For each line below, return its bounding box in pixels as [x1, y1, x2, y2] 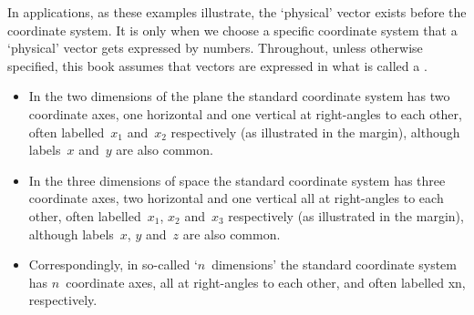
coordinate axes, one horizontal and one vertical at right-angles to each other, [28, 104, 462, 123]
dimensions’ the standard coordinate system [211, 255, 457, 274]
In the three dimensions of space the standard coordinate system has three [28, 170, 446, 189]
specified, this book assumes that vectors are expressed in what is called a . [7, 56, 428, 75]
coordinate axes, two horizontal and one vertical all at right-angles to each [28, 188, 444, 208]
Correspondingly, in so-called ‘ [28, 255, 198, 274]
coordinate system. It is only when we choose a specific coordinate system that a [7, 20, 458, 39]
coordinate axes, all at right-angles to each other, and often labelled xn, [66, 272, 466, 291]
